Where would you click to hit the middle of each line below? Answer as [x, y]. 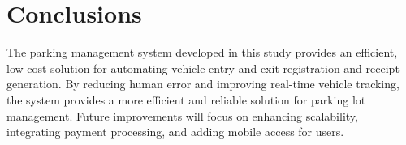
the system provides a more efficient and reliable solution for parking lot [186, 99]
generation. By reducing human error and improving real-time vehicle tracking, [203, 84]
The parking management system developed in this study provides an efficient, [202, 52]
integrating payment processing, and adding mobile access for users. [175, 132]
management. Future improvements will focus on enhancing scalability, [182, 115]
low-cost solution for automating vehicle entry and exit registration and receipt [203, 68]
